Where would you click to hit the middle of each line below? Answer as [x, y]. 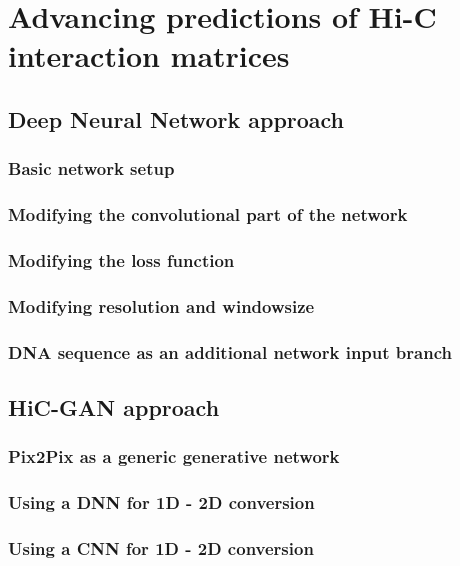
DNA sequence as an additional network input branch [230, 351]
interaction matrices [149, 55]
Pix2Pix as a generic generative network [174, 456]
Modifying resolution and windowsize [161, 305]
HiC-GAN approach [114, 406]
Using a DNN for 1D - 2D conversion [161, 502]
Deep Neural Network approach [176, 118]
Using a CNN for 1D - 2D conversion [161, 547]
